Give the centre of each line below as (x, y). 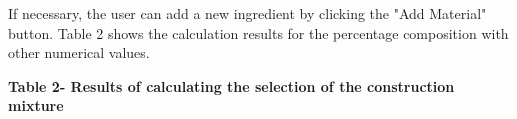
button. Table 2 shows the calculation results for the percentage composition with (258, 32)
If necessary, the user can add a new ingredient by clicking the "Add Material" (247, 13)
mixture (36, 105)
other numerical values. (79, 52)
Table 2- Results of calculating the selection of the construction (231, 85)
